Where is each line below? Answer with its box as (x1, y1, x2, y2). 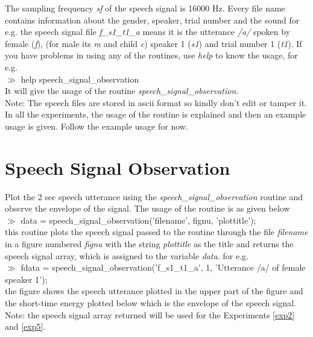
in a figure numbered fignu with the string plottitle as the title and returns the (5, 238, 294, 250)
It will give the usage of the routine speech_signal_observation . (5, 84, 239, 97)
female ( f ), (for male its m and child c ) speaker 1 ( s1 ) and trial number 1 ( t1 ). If (5, 37, 302, 49)
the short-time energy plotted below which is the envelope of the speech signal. (5, 297, 296, 309)
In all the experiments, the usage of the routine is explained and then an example (5, 108, 306, 121)
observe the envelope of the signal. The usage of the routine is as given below (5, 202, 290, 215)
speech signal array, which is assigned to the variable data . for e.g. (5, 249, 248, 262)
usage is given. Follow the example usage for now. (5, 119, 188, 132)
